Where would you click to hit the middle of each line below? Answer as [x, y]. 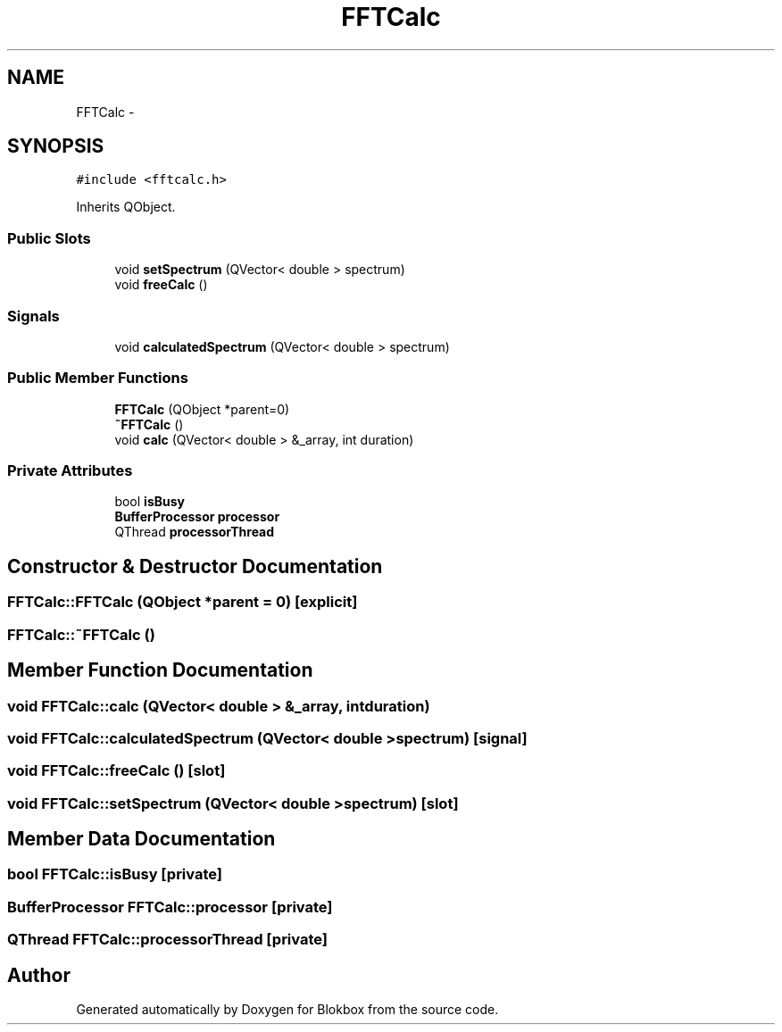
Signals [33, 316]
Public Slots [49, 238]
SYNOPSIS [56, 146]
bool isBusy [150, 502]
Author [39, 975]
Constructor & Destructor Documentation [195, 566]
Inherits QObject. [126, 207]
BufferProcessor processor [197, 517]
